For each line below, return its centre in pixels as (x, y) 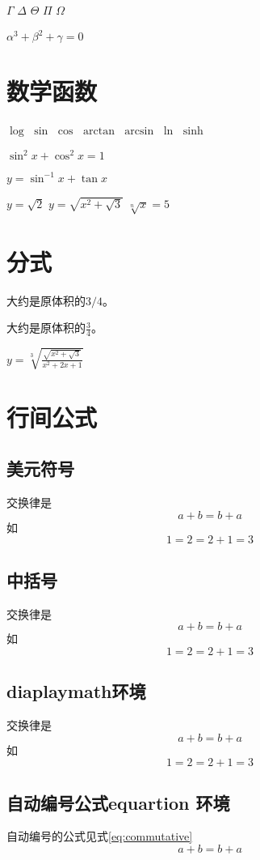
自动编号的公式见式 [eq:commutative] (100, 836)
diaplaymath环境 (76, 691)
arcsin (139, 132)
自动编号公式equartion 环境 (118, 802)
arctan (99, 132)
